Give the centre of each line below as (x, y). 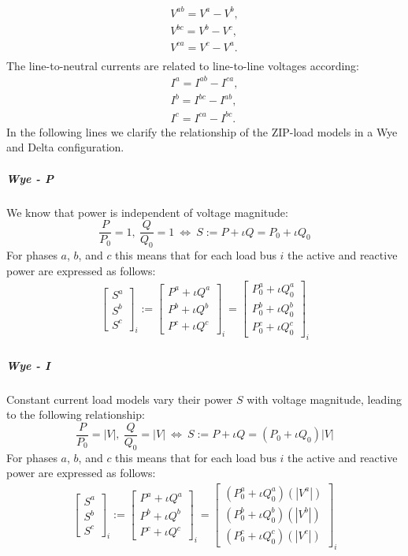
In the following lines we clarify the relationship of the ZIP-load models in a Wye (202, 131)
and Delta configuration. (65, 147)
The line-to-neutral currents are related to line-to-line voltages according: (183, 65)
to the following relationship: (76, 414)
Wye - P (30, 178)
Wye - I (28, 365)
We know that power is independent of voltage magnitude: (147, 212)
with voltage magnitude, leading (325, 399)
